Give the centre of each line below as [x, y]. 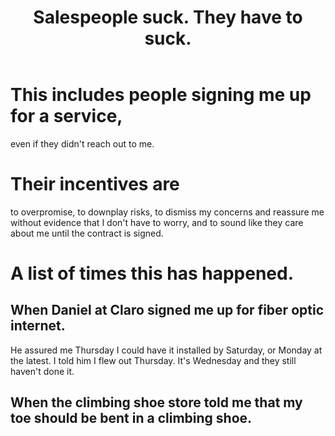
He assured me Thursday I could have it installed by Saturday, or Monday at [166, 350]
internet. [38, 326]
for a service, [66, 116]
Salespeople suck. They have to [168, 17]
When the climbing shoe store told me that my [156, 402]
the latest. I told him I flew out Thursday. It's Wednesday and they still [153, 360]
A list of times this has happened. [152, 273]
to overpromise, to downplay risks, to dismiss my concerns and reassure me [167, 212]
